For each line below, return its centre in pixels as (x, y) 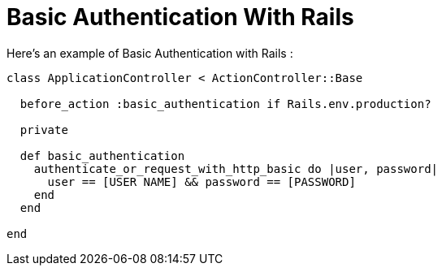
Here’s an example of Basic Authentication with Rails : (150, 53)
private (44, 130)
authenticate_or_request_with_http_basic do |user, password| (236, 168)
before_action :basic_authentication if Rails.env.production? (225, 104)
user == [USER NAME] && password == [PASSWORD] (201, 181)
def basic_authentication (102, 155)
